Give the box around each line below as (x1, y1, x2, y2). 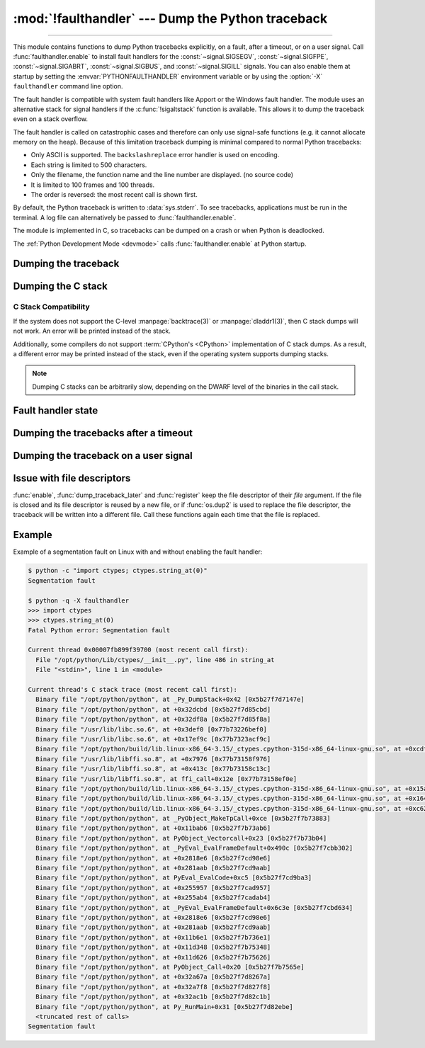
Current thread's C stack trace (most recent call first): (28, 685, 237, 694)
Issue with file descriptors (13, 472, 131, 484)
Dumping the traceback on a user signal (13, 450, 193, 462)
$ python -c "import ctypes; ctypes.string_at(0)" (28, 566, 208, 575)
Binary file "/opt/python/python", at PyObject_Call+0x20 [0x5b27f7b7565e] (35, 963, 305, 971)
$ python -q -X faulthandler (28, 596, 130, 605)
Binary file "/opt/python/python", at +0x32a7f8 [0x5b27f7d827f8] (35, 983, 271, 991)
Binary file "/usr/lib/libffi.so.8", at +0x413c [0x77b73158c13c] (35, 765, 271, 773)
